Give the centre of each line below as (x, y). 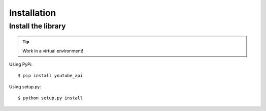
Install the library (37, 26)
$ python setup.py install (50, 98)
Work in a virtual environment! (53, 51)
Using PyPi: (21, 64)
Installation (33, 13)
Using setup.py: (25, 86)
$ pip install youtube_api (50, 76)
